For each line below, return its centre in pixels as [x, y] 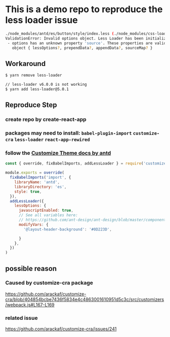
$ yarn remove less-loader [34, 75]
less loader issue [41, 20]
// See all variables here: [48, 215]
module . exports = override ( [35, 173]
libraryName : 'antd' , [37, 182]
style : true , [28, 191]
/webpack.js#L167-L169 [30, 305]
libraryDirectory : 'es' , [40, 187]
